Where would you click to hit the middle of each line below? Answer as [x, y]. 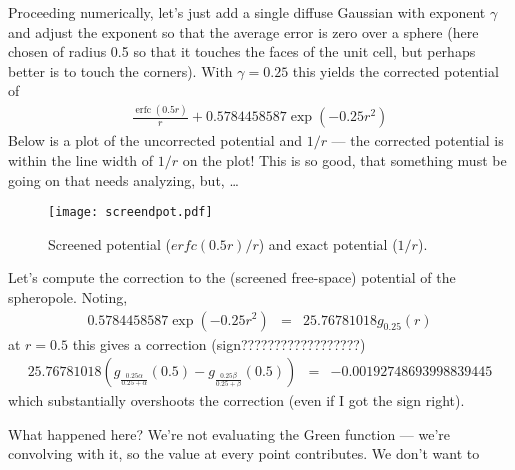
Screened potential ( [109, 243]
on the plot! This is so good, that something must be [344, 159]
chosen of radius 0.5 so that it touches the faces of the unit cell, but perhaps [242, 51]
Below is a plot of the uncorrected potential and [155, 140]
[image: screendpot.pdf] [130, 212]
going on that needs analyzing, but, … [123, 179]
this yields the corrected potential [395, 70]
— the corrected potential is [417, 140]
